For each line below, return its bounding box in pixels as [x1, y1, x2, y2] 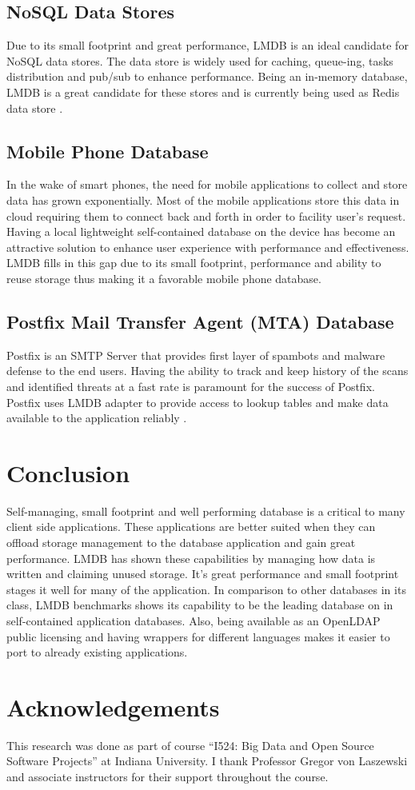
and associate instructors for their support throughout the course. [6, 768, 329, 785]
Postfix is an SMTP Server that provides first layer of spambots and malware [6, 346, 385, 363]
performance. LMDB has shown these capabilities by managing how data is [6, 549, 376, 566]
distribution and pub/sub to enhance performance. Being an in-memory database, [6, 68, 408, 85]
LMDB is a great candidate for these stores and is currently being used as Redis [6, 83, 400, 100]
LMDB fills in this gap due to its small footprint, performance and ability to [6, 254, 381, 271]
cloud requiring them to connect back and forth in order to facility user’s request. [6, 207, 406, 224]
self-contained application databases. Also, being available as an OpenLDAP [6, 612, 381, 628]
